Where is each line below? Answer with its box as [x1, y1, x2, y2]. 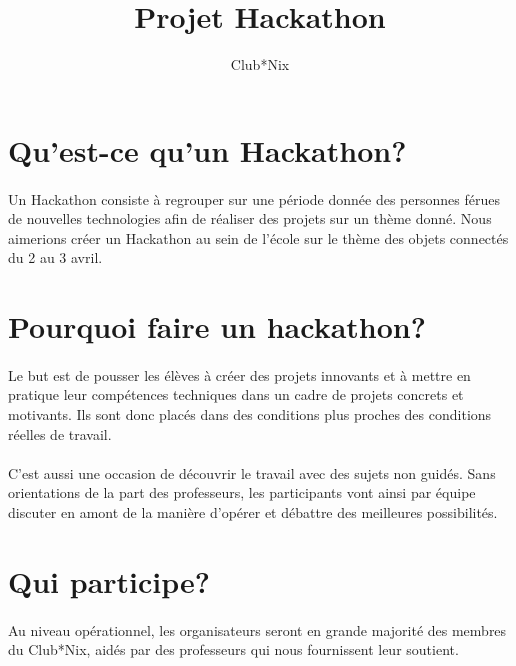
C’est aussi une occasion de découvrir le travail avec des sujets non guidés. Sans [8, 462, 496, 483]
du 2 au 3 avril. [8, 247, 103, 268]
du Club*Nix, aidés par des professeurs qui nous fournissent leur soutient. [8, 639, 459, 660]
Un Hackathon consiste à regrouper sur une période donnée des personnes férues [8, 188, 500, 209]
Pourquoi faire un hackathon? [8, 306, 426, 347]
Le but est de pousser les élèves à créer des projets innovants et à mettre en [8, 364, 471, 385]
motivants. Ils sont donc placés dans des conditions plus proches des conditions [8, 404, 492, 425]
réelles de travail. [8, 423, 112, 444]
